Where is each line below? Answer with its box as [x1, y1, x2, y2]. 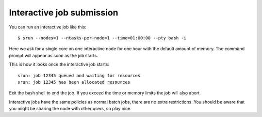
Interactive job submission [9, 7, 118, 18]
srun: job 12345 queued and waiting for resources [17, 73, 141, 78]
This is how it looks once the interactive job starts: [9, 62, 109, 67]
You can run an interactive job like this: [9, 24, 87, 30]
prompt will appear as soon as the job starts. [9, 52, 98, 58]
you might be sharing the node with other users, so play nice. [9, 106, 132, 112]
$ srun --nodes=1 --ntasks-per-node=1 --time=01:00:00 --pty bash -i [17, 35, 187, 40]
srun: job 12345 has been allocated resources [17, 79, 131, 85]
